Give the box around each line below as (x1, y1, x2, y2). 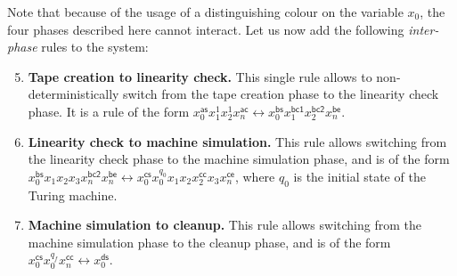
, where (234, 166, 275, 185)
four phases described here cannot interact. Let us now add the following (7, 20, 404, 38)
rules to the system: (41, 37, 149, 56)
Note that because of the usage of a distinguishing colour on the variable (7, 3, 404, 20)
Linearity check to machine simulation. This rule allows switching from (28, 132, 447, 150)
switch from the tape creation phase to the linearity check (123, 85, 439, 103)
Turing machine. (28, 185, 118, 204)
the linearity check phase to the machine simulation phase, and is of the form (28, 150, 450, 168)
